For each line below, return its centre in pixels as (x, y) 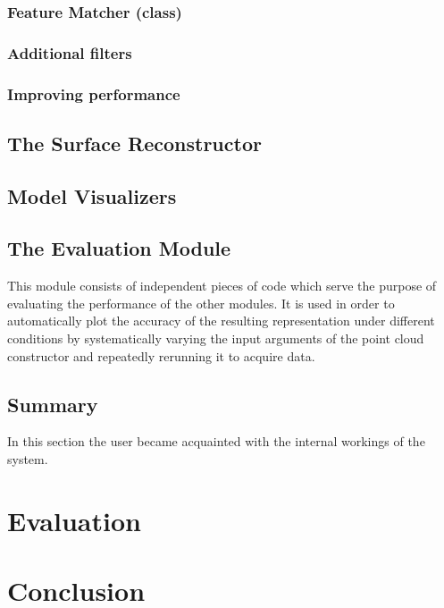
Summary (53, 404)
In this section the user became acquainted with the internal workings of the (216, 441)
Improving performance (94, 93)
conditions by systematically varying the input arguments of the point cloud (216, 338)
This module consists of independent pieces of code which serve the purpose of (222, 286)
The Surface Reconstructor (134, 143)
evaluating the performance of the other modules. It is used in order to (201, 303)
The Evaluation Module (119, 248)
